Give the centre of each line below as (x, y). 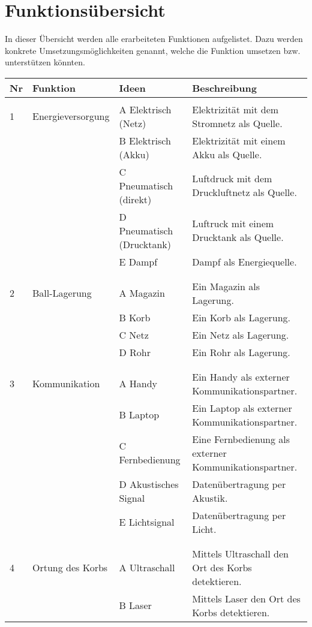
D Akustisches (149, 484)
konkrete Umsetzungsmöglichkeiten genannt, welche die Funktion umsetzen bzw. (153, 50)
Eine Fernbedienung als (241, 439)
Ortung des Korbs (70, 567)
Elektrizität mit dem (235, 109)
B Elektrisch (145, 140)
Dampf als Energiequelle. (244, 261)
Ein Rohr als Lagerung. (241, 352)
